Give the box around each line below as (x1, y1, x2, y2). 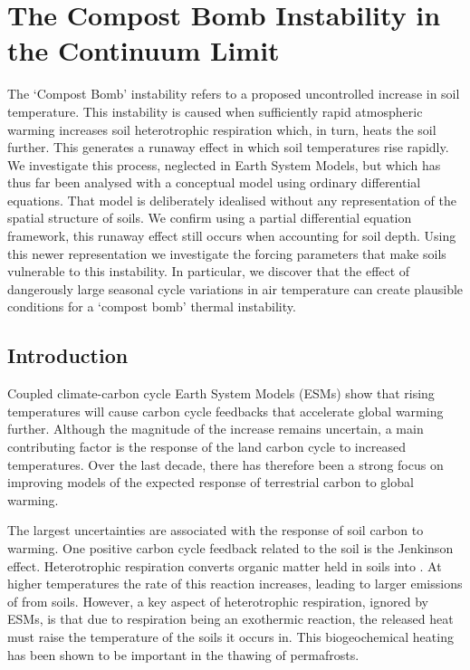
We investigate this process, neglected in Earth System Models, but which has (7, 155, 441, 174)
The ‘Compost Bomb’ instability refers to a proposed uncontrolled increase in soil (7, 84, 460, 103)
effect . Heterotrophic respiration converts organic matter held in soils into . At (7, 556, 442, 575)
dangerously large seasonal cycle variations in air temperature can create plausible (7, 279, 464, 298)
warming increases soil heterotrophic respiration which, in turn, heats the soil (7, 120, 436, 139)
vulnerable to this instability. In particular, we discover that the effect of (7, 262, 410, 281)
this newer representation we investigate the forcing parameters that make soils (7, 244, 446, 263)
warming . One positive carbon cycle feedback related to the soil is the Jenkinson (7, 538, 454, 557)
